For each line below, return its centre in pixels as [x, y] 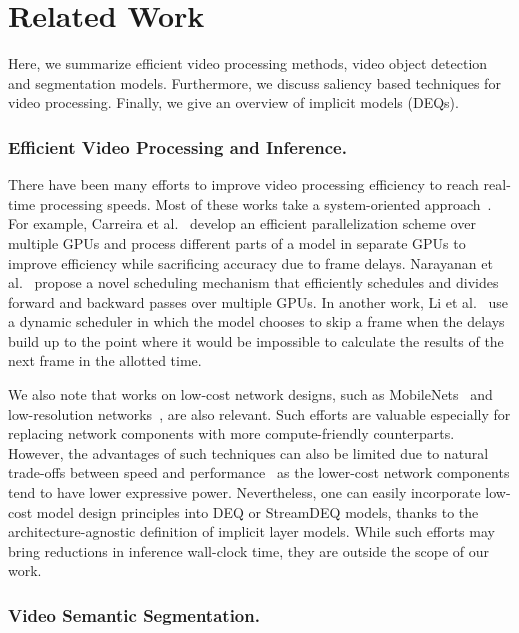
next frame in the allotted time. [105, 360]
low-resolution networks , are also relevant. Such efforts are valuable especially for [259, 413]
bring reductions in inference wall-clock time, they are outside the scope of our [249, 550]
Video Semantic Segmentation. [134, 614]
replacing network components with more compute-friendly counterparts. [231, 433]
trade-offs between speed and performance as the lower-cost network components [259, 472]
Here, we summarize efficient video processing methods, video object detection [248, 63]
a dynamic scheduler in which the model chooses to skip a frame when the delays [256, 321]
